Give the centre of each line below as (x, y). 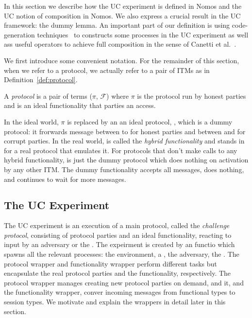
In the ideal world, (31, 121)
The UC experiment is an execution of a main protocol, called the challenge (117, 225)
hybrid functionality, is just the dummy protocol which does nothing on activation (126, 160)
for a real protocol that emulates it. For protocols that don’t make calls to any (121, 150)
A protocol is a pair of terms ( (48, 96)
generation (19, 34)
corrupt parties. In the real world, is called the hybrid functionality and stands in (124, 141)
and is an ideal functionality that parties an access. (80, 105)
